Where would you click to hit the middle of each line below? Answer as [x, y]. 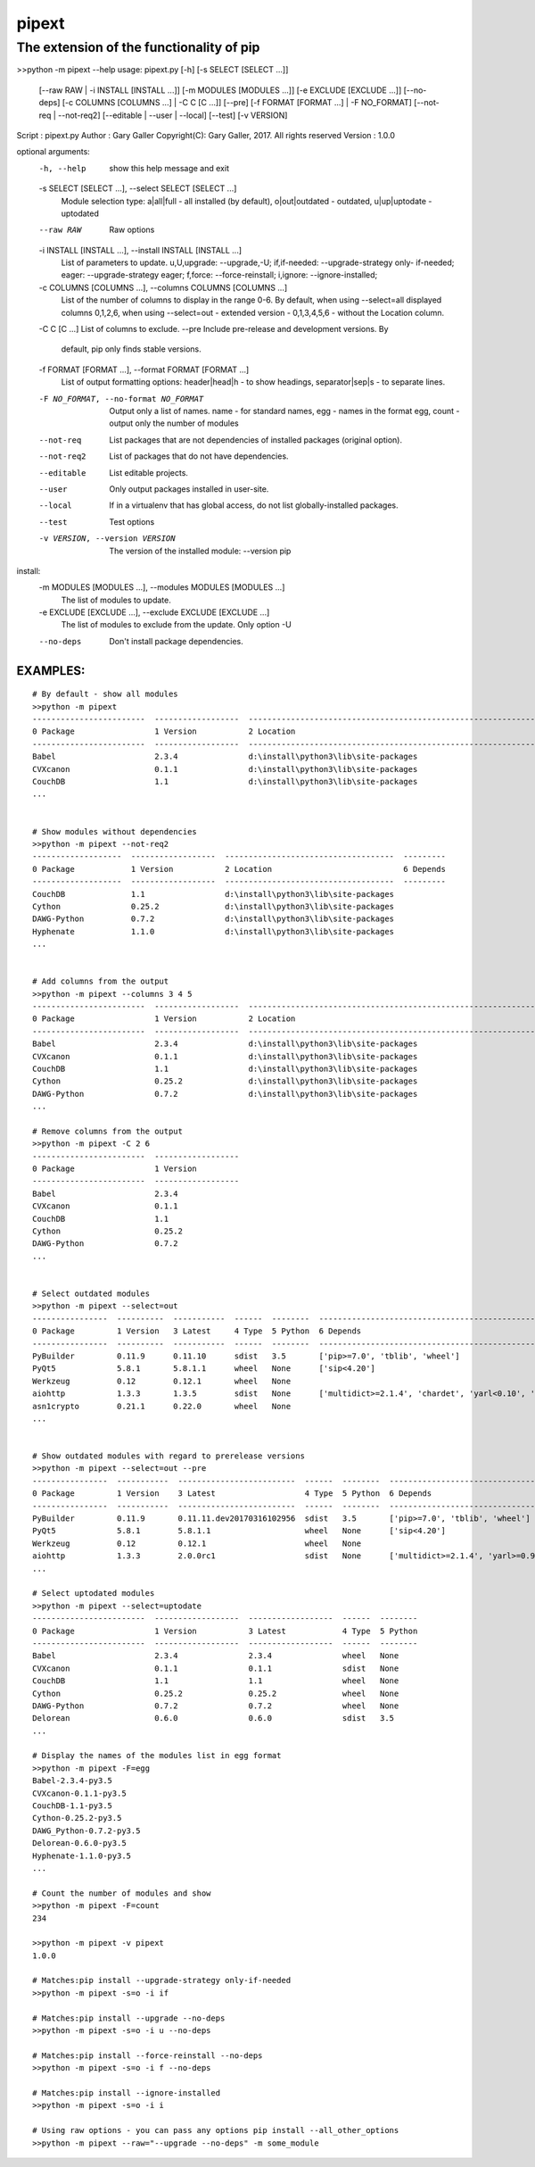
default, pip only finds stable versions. [131, 349]
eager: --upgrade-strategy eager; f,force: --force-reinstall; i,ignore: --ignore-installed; [219, 275]
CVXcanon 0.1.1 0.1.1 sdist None [216, 1668]
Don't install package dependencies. [177, 641]
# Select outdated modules [91, 1294]
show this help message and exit [169, 168]
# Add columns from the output [101, 981]
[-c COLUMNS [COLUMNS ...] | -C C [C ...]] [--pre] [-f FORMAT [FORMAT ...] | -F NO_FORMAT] [237, 103]
